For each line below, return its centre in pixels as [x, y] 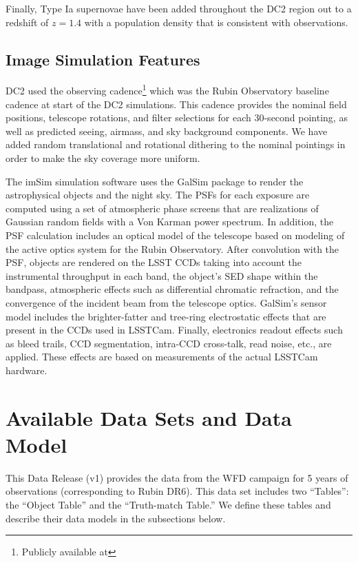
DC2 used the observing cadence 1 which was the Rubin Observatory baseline [167, 90]
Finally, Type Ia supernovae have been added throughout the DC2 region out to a [179, 8]
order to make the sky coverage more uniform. [103, 158]
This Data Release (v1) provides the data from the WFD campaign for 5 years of [177, 477]
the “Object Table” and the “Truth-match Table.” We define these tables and [168, 505]
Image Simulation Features [103, 59]
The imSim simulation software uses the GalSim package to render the [155, 181]
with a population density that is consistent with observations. [216, 22]
